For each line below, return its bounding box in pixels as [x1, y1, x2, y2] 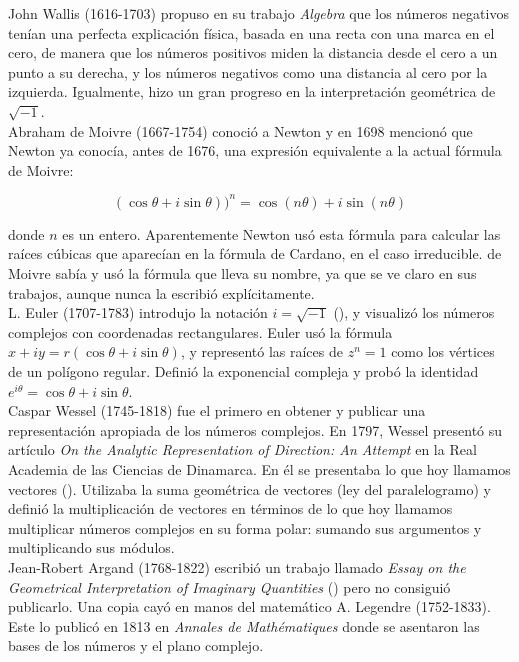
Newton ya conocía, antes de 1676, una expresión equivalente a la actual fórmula [8, 140, 502, 161]
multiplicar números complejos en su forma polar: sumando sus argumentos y [8, 517, 482, 538]
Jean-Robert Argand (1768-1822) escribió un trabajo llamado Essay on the [8, 556, 466, 577]
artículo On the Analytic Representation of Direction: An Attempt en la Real [8, 439, 477, 460]
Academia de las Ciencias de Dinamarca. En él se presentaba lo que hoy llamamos [8, 458, 511, 479]
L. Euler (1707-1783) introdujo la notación [8, 302, 268, 323]
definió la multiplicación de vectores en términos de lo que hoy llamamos [8, 498, 453, 519]
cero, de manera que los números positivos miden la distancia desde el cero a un [8, 42, 498, 63]
